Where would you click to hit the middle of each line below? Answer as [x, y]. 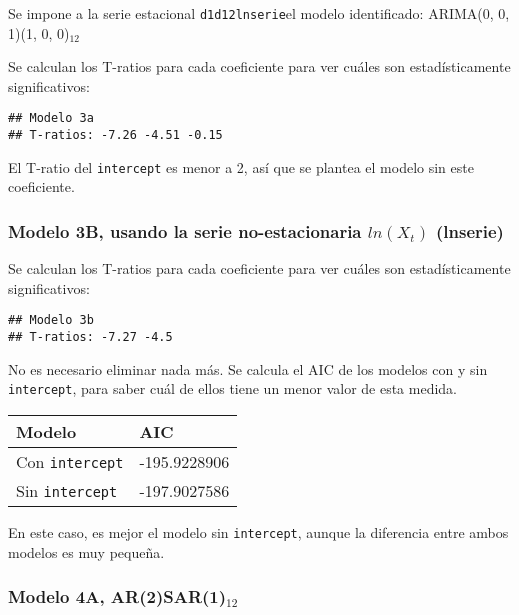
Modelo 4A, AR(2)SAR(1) [117, 596]
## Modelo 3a [51, 118]
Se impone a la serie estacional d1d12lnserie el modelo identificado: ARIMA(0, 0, [259, 13]
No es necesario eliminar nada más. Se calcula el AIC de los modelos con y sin [248, 368]
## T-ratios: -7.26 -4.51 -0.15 [115, 135]
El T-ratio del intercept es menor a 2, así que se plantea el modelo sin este [241, 166]
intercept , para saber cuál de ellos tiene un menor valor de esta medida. [233, 388]
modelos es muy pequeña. [86, 551]
